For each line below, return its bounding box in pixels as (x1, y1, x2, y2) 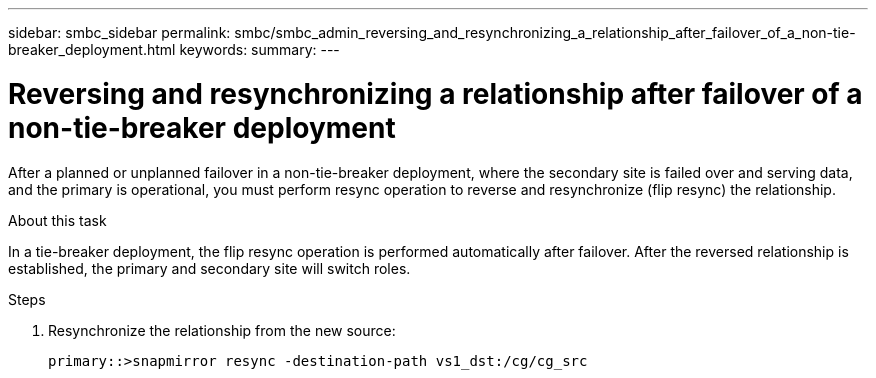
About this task (8, 211, 107, 229)
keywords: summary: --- (179, 41, 340, 58)
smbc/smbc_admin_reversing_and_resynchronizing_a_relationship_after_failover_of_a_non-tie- (234, 24, 856, 41)
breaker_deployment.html (8, 41, 176, 58)
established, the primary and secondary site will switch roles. (8, 259, 411, 277)
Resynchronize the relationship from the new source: (48, 321, 396, 339)
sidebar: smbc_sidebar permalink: (8, 24, 231, 41)
